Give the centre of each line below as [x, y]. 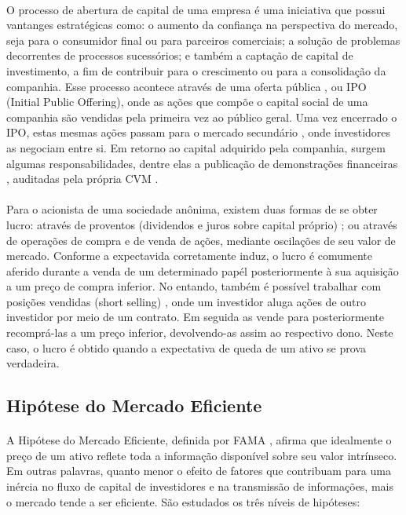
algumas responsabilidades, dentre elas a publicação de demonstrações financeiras [202, 163]
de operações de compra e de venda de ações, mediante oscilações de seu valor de [201, 240]
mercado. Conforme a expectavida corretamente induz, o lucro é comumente [190, 256]
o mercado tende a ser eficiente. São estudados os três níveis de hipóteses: [183, 501]
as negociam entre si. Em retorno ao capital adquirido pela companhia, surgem [196, 147]
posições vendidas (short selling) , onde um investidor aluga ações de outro [186, 301]
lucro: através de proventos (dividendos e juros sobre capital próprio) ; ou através [202, 224]
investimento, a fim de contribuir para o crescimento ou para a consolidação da [196, 70]
